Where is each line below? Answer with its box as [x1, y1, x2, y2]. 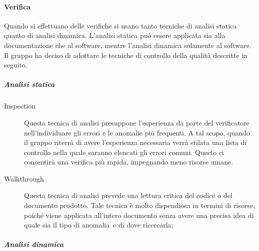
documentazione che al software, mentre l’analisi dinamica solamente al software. [4, 39, 251, 50]
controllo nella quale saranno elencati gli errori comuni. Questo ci [24, 146, 224, 157]
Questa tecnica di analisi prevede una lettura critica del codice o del [24, 190, 232, 200]
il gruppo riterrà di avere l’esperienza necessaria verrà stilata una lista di [24, 137, 247, 147]
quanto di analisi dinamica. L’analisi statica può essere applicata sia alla [4, 30, 225, 40]
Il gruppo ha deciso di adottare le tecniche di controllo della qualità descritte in [4, 49, 247, 60]
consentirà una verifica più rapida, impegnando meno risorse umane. [24, 156, 233, 167]
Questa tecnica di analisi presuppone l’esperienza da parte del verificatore [24, 117, 249, 127]
